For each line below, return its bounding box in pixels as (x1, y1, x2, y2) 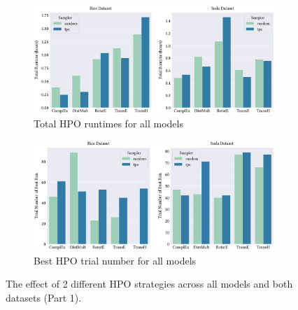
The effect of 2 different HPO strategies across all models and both (6, 276, 293, 291)
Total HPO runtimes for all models (34, 116, 183, 131)
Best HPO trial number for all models (34, 253, 197, 267)
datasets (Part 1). (6, 290, 82, 304)
